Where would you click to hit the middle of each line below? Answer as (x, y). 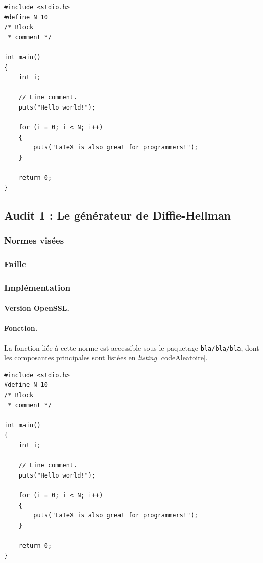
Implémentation (38, 287)
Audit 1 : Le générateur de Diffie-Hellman (117, 215)
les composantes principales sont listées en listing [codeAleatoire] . (106, 358)
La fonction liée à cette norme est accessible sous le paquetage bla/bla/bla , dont (132, 347)
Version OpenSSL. (37, 308)
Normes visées (34, 240)
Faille (15, 263)
